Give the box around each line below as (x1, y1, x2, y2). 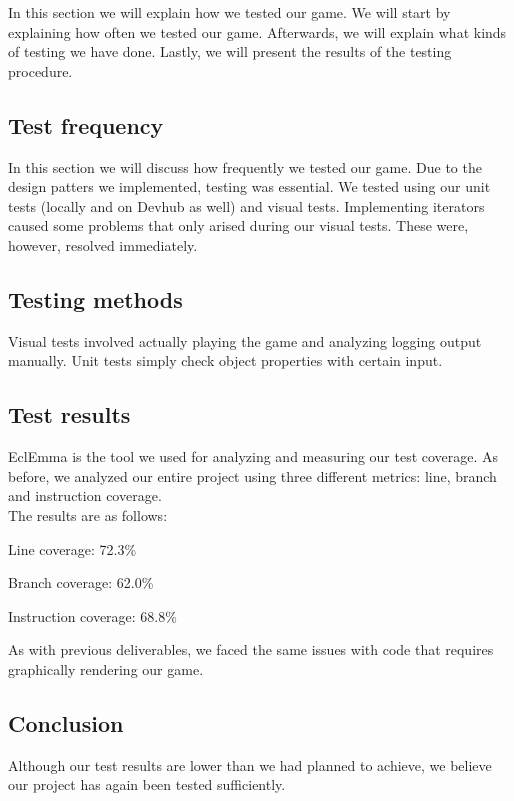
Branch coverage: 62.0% (8, 572, 154, 593)
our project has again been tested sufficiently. (8, 774, 286, 795)
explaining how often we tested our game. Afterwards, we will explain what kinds (8, 21, 507, 42)
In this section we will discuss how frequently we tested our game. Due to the (8, 156, 482, 177)
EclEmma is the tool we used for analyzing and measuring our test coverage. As (8, 446, 499, 467)
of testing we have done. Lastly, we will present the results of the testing (8, 41, 452, 62)
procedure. (8, 60, 73, 81)
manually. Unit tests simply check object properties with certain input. (8, 350, 443, 371)
